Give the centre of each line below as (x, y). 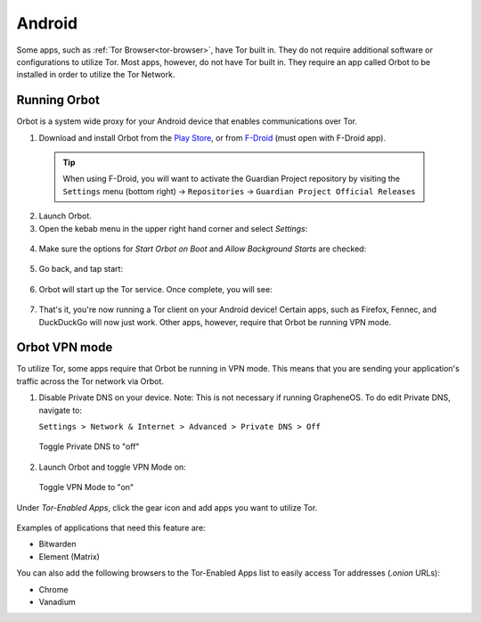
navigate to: (61, 410)
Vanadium (57, 602)
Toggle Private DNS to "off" (89, 446)
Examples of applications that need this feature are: (111, 528)
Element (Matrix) (69, 556)
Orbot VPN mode (65, 348)
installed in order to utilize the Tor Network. (96, 75)
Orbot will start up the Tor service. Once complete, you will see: (155, 289)
